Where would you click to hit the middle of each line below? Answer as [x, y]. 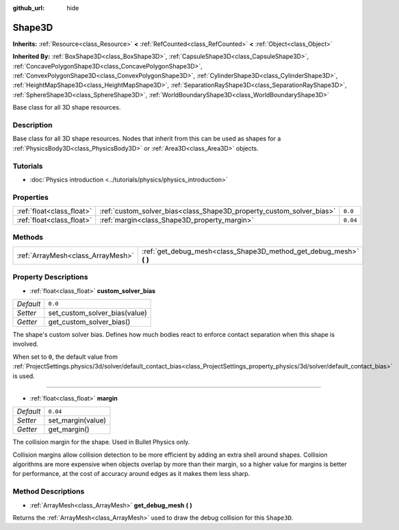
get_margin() [69, 429]
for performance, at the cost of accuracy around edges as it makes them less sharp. [131, 474]
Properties [31, 197]
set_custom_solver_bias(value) [98, 313]
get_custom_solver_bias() [89, 322]
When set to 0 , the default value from [65, 357]
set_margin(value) [77, 420]
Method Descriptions [49, 492]
